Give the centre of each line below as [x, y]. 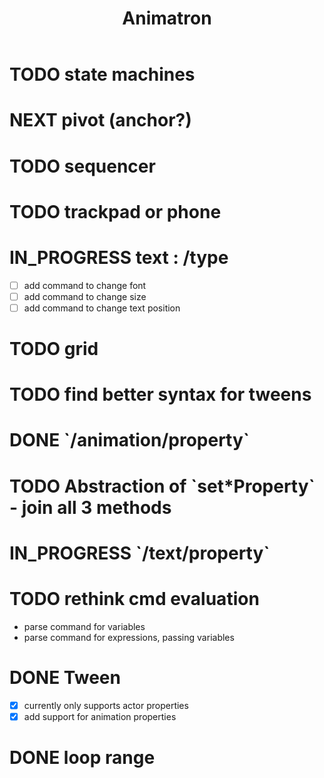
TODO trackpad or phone [115, 211]
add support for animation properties [100, 716]
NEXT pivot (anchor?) [100, 120]
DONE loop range [82, 758]
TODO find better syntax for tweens [160, 394]
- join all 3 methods [90, 507]
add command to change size [85, 296]
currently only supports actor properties [106, 705]
